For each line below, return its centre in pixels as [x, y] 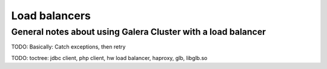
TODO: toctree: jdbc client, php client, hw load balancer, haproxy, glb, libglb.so [109, 58]
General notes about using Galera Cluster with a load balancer [139, 32]
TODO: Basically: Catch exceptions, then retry [68, 47]
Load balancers [51, 16]
